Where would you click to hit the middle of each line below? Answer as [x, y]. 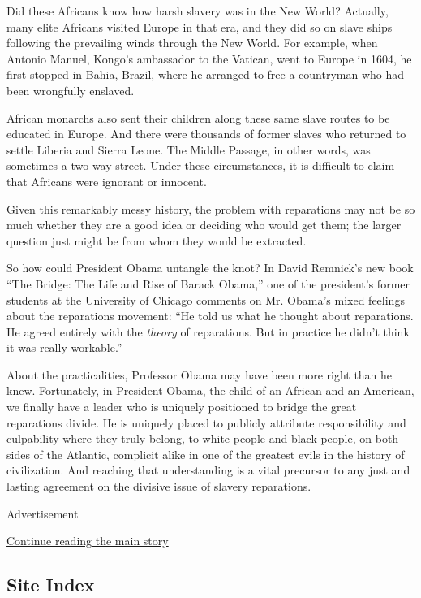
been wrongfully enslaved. [71, 90]
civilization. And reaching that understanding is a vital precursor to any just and [208, 470]
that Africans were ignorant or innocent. [107, 181]
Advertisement [43, 513]
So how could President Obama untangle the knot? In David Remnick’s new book [210, 268]
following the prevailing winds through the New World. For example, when [192, 43]
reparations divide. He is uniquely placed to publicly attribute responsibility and [206, 422]
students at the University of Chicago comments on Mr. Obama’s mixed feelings [206, 299]
